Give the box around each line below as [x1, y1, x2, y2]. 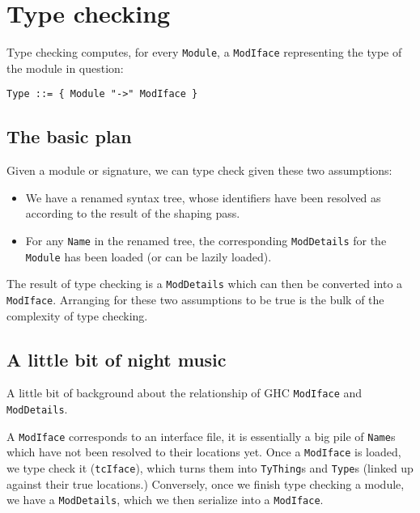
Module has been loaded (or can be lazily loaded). [25, 248, 272, 265]
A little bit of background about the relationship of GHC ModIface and [6, 384, 363, 401]
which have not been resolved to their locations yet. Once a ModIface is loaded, [6, 443, 401, 460]
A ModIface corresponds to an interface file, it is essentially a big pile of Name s [6, 427, 396, 444]
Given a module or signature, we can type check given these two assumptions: [6, 162, 392, 179]
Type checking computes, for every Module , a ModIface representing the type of [6, 44, 402, 61]
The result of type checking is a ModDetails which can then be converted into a [6, 275, 403, 292]
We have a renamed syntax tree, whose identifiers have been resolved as [25, 189, 381, 206]
